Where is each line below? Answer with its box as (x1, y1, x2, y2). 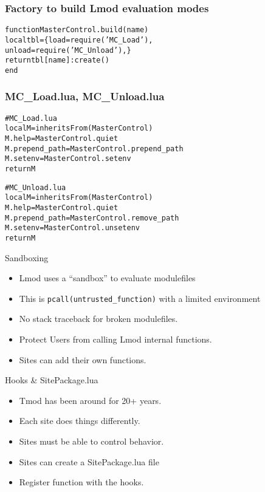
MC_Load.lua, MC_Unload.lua (5, 89, 165, 104)
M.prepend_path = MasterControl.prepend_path (5, 144, 184, 153)
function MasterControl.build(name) (5, 26, 149, 35)
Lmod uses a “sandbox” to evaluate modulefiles (19, 272, 196, 284)
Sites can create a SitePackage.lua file (19, 455, 159, 468)
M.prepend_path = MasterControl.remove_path (5, 213, 179, 222)
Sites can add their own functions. (19, 353, 146, 366)
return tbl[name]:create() (5, 56, 109, 65)
